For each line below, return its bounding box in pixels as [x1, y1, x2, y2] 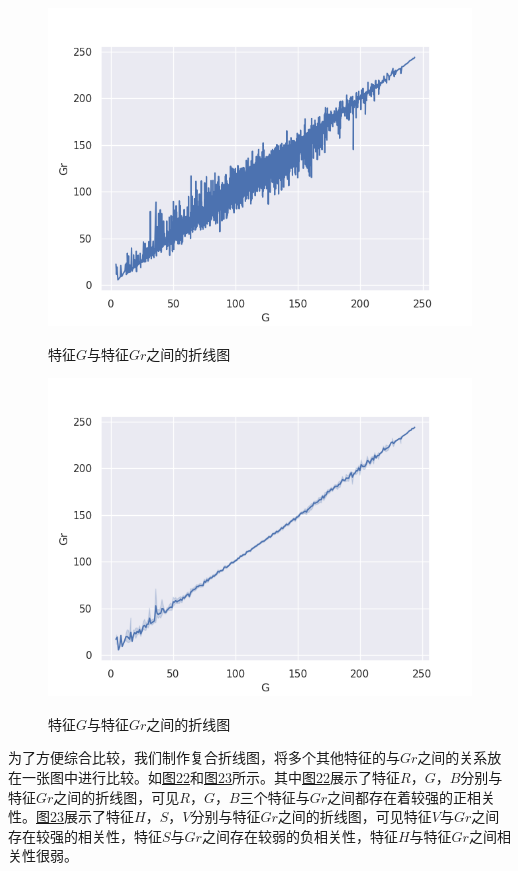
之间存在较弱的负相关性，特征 [201, 825, 398, 846]
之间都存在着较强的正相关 [326, 786, 495, 807]
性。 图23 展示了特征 [8, 806, 134, 827]
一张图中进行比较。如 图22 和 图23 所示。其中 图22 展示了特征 [21, 766, 400, 787]
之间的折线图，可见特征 [277, 806, 432, 827]
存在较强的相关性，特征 [8, 825, 162, 846]
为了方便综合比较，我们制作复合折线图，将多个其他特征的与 [8, 747, 400, 768]
